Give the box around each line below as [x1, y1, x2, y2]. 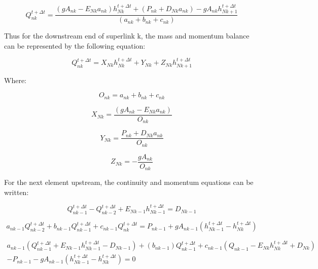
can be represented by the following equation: [4, 40, 146, 51]
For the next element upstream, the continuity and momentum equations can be [4, 177, 254, 187]
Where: [4, 74, 26, 85]
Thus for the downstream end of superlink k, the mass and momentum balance [4, 30, 250, 41]
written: [4, 186, 29, 197]
